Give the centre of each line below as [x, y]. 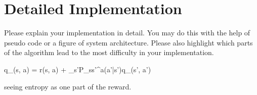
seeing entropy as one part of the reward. [68, 86]
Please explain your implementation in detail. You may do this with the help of [127, 33]
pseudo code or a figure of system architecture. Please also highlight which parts [128, 42]
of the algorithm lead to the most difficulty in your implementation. [109, 52]
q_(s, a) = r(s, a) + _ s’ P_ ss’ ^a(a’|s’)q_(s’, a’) [78, 69]
